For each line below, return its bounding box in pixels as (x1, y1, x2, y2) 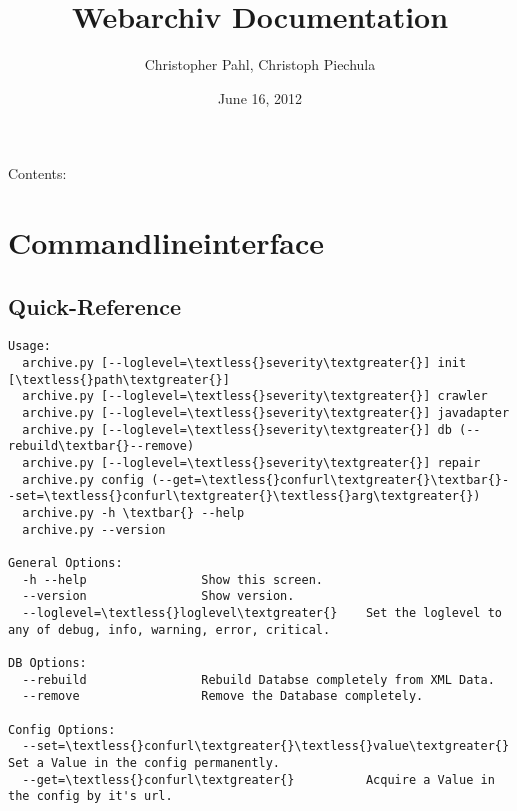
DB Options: (8, 655, 87, 670)
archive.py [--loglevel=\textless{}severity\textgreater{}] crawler (22, 389, 488, 404)
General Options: (8, 556, 123, 571)
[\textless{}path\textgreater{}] (8, 372, 230, 387)
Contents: (8, 163, 67, 184)
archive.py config (22, 472, 145, 487)
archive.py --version (22, 522, 166, 537)
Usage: (8, 339, 51, 354)
